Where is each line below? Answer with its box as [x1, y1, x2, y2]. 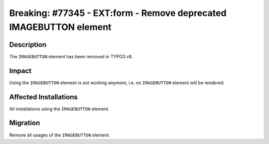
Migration [9, 119, 40, 127]
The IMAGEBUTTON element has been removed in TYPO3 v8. [9, 53, 133, 59]
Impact [9, 66, 32, 75]
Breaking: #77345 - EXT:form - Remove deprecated [9, 7, 227, 18]
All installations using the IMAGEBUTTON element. [9, 106, 110, 112]
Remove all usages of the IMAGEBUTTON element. [9, 132, 111, 138]
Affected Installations [9, 93, 78, 101]
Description [9, 40, 47, 49]
